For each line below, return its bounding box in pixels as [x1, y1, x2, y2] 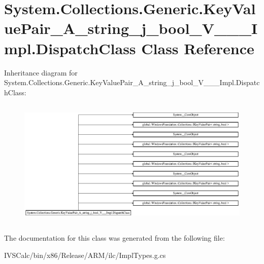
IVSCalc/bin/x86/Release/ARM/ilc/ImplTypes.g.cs [4, 249, 166, 260]
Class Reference [141, 37, 254, 58]
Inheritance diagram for [4, 67, 78, 78]
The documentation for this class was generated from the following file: [4, 233, 225, 243]
